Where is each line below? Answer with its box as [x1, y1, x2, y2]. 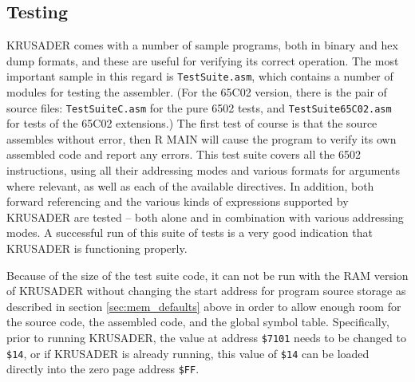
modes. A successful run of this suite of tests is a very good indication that [6, 224, 373, 241]
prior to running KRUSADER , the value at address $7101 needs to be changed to [6, 329, 406, 346]
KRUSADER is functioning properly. [6, 240, 188, 257]
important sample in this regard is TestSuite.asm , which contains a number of [6, 68, 393, 85]
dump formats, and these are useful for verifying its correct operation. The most [6, 52, 399, 69]
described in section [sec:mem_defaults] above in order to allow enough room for [6, 297, 401, 314]
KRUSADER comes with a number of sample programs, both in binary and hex [6, 37, 398, 53]
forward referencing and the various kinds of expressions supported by [6, 193, 349, 210]
